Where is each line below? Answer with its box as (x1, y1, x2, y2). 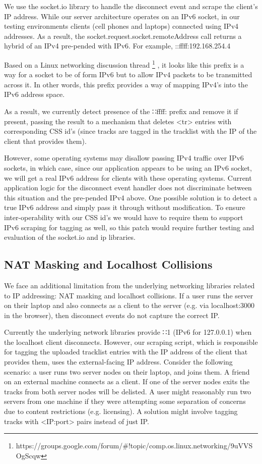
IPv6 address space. (4, 89, 65, 99)
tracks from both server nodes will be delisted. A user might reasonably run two (4, 386, 251, 396)
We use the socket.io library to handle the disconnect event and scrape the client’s (4, 1, 258, 11)
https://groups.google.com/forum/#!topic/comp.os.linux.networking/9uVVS (16, 440, 253, 451)
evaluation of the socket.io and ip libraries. (4, 232, 136, 242)
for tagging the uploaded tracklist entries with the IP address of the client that (4, 346, 248, 357)
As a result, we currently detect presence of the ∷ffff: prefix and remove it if (4, 106, 238, 116)
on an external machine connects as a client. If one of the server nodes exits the (4, 376, 250, 387)
